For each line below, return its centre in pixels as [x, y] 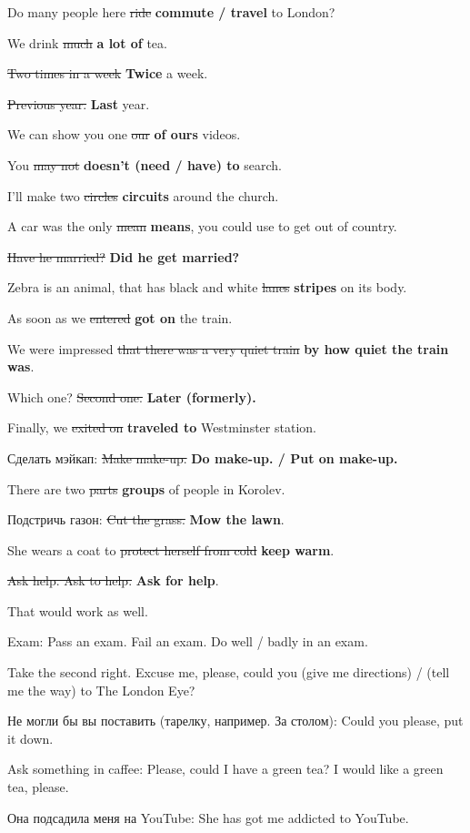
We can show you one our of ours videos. [124, 134]
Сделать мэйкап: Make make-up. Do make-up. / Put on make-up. [203, 457]
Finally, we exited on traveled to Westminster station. [162, 427]
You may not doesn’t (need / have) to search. [145, 164]
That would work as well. [78, 610]
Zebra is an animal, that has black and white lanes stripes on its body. [207, 287]
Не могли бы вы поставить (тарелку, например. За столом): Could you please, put [235, 721]
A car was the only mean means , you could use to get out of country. [202, 226]
